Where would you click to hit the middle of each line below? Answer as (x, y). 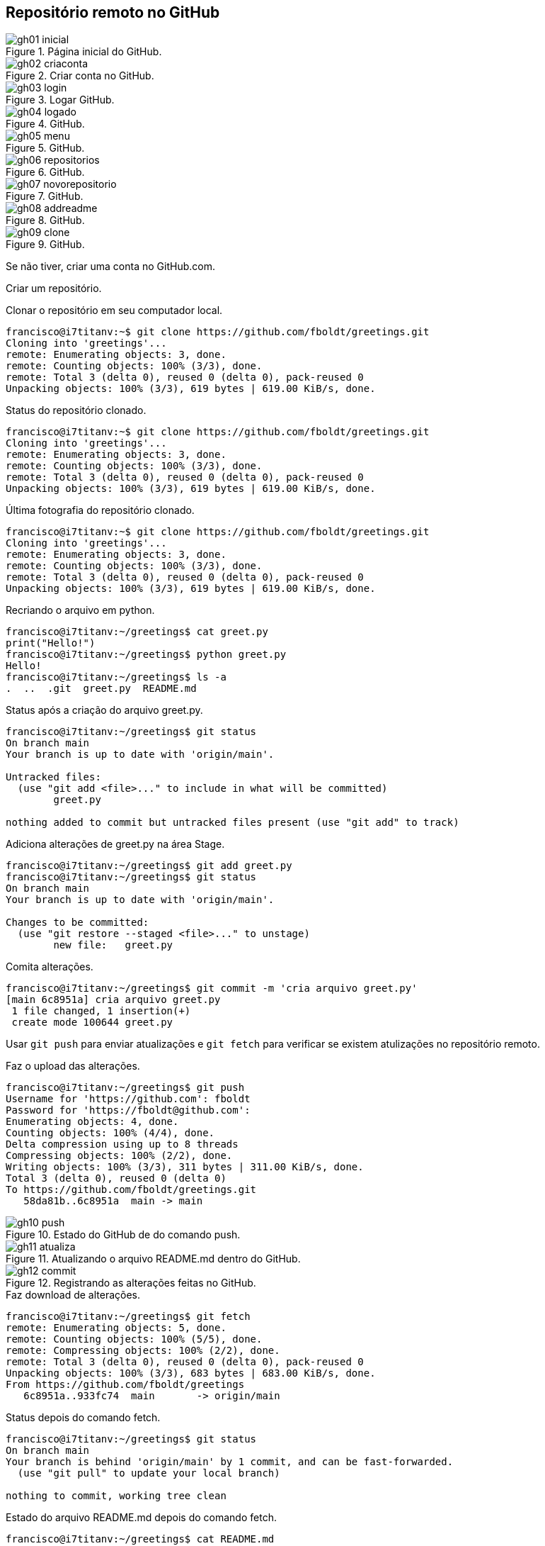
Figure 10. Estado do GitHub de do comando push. (123, 1235)
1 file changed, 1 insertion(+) (101, 1011)
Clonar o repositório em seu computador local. (114, 310)
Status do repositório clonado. (76, 410)
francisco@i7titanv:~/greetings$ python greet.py (146, 655)
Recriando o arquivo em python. (80, 610)
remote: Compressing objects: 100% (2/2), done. (143, 1351)
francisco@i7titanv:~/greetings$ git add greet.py (149, 866)
